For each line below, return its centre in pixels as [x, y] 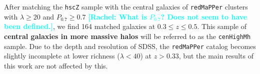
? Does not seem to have [204, 16]
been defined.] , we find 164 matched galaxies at [80, 26]
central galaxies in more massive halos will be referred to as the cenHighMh [127, 36]
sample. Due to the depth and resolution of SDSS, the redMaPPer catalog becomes [130, 46]
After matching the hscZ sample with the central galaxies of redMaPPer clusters [126, 6]
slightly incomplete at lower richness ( [62, 56]
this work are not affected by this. [56, 65]
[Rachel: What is [117, 16]
